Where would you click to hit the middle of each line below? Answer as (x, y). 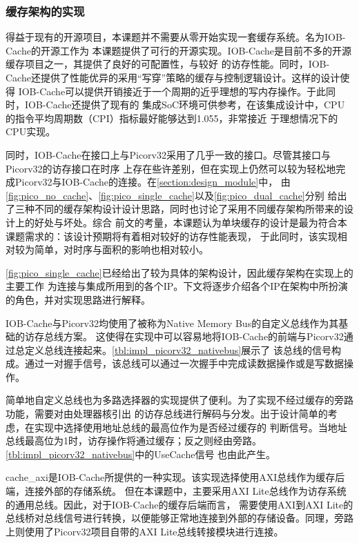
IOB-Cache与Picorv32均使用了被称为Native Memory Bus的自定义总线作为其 (172, 323)
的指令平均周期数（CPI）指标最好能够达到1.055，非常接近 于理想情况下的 (172, 118)
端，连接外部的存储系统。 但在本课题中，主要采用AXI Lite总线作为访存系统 (176, 491)
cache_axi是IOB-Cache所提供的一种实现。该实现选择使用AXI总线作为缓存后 (175, 477)
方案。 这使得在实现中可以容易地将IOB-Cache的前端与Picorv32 (203, 336)
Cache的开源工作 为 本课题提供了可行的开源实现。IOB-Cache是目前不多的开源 (179, 50)
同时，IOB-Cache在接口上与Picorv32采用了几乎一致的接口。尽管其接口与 (168, 154)
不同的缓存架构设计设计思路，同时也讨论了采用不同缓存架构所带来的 (189, 209)
